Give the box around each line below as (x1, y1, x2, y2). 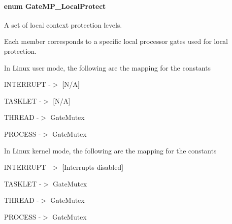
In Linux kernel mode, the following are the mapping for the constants (4, 145, 217, 155)
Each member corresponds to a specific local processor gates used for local (4, 36, 228, 46)
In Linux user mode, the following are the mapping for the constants (4, 62, 211, 73)
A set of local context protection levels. (4, 19, 122, 30)
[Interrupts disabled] (62, 162, 124, 172)
